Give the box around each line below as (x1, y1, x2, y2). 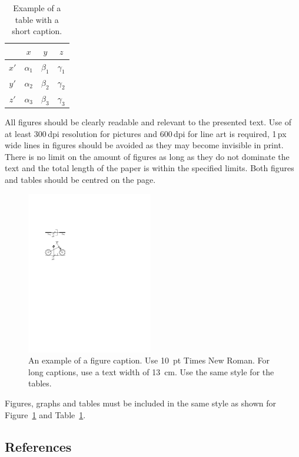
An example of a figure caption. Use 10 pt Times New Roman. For (28, 354, 270, 366)
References (5, 437, 72, 455)
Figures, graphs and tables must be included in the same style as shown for (5, 397, 276, 409)
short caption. (12, 25, 62, 37)
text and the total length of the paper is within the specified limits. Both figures (5, 162, 294, 174)
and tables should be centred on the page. (5, 173, 156, 185)
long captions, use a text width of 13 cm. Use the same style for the (28, 365, 274, 378)
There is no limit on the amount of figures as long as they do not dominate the (5, 150, 290, 162)
